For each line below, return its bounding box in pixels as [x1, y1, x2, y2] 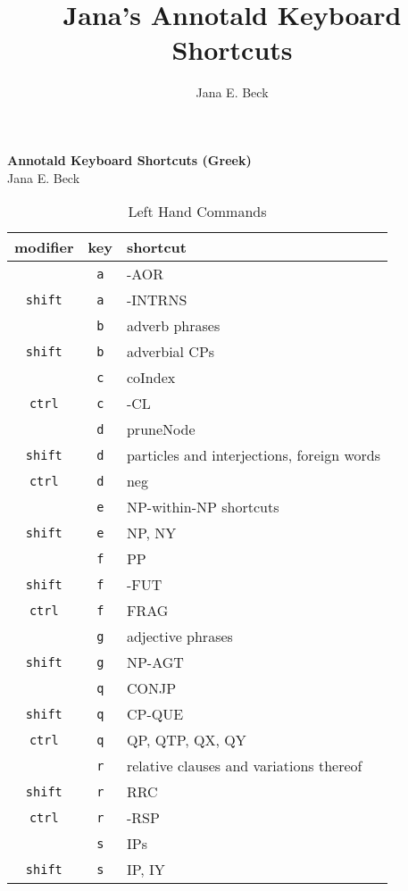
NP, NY [126, 522, 177, 544]
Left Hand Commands [128, 201, 267, 222]
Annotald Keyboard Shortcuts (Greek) [7, 150, 252, 169]
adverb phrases [126, 315, 221, 337]
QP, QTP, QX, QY [126, 729, 246, 751]
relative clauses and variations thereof [126, 755, 362, 777]
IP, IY [126, 859, 165, 880]
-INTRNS [126, 289, 187, 311]
